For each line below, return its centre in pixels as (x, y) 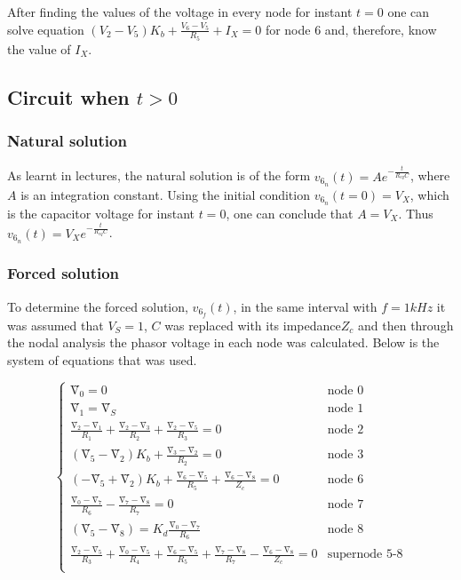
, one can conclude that (290, 213)
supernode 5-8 (365, 555)
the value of (39, 48)
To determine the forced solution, (98, 306)
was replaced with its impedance (253, 325)
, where (430, 175)
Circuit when (68, 96)
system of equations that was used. (102, 359)
